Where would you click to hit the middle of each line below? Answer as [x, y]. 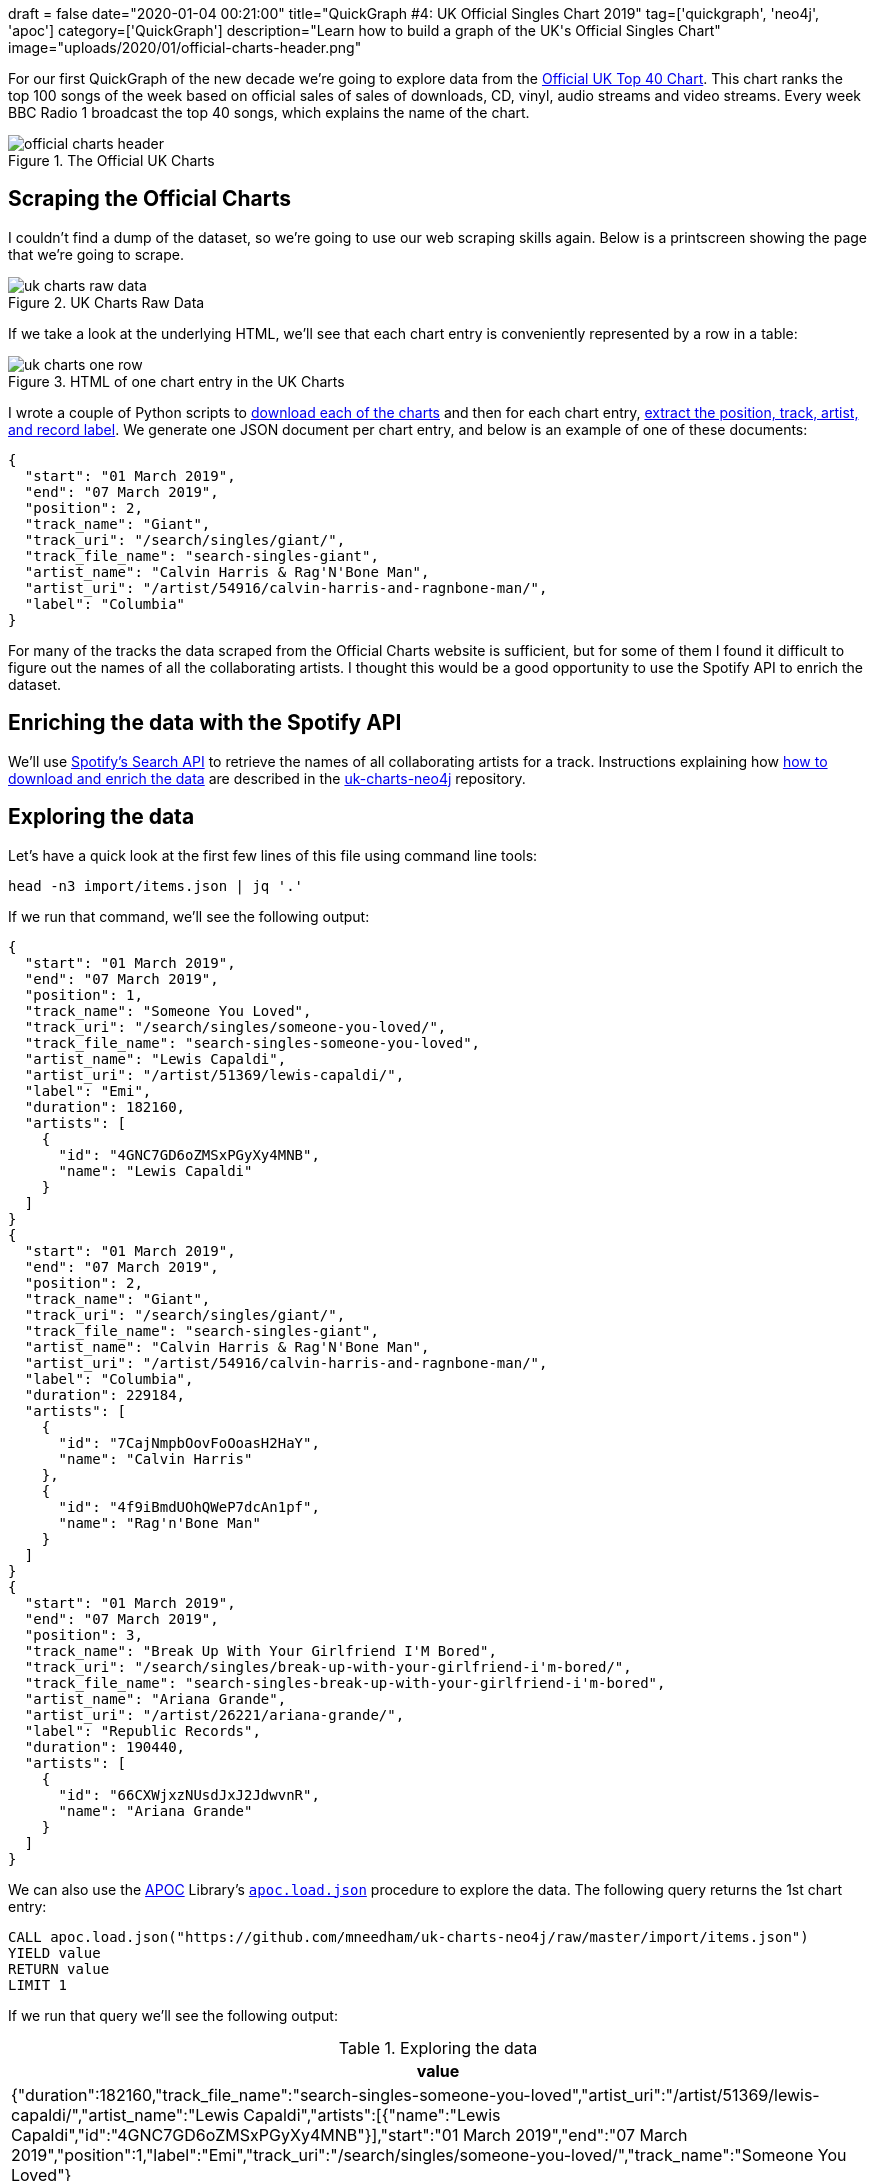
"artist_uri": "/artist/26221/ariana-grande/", [214, 1714]
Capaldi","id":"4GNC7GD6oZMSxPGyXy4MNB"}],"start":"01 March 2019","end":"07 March [349, 2134]
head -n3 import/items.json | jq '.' [156, 885]
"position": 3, [83, 1634]
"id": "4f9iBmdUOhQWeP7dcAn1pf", [189, 1506]
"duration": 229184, [105, 1394]
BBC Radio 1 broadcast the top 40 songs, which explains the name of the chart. [269, 112]
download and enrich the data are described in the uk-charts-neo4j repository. [267, 778]
